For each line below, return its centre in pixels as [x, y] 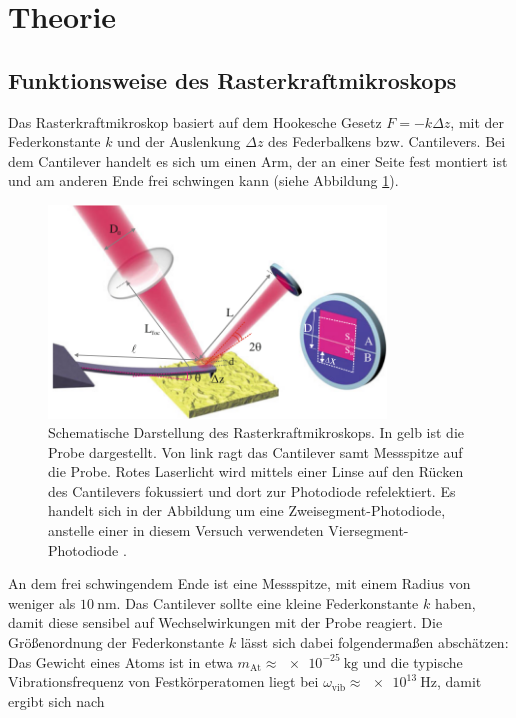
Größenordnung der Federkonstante [116, 642]
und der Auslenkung [179, 141]
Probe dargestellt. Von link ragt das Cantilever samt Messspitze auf [255, 451]
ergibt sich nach [56, 700]
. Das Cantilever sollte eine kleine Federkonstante [267, 602]
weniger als [42, 602]
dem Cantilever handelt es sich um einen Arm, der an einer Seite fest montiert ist [258, 160]
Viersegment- [368, 530]
